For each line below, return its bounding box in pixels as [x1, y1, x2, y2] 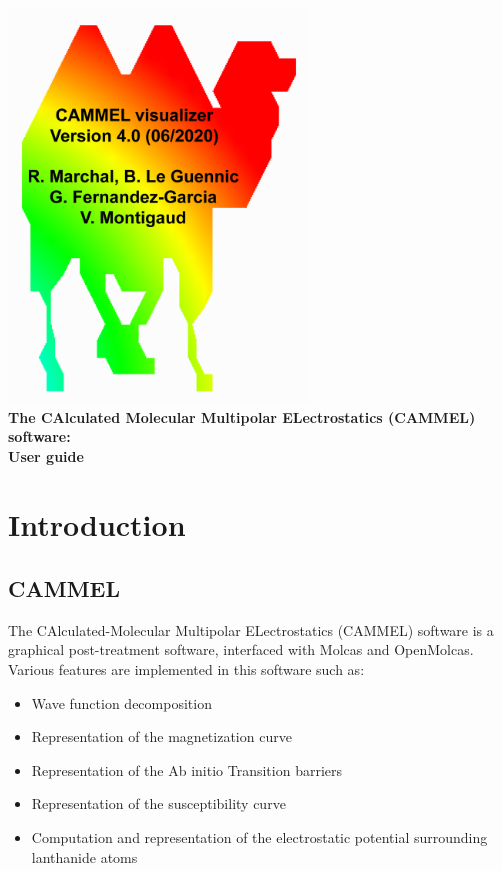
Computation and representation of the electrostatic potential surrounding [31, 827, 488, 848]
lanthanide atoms [31, 846, 138, 867]
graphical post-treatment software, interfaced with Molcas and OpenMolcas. [8, 639, 474, 660]
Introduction [8, 504, 186, 545]
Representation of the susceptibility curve [31, 793, 286, 814]
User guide [8, 445, 84, 466]
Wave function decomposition [31, 692, 212, 713]
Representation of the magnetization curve [31, 726, 292, 747]
